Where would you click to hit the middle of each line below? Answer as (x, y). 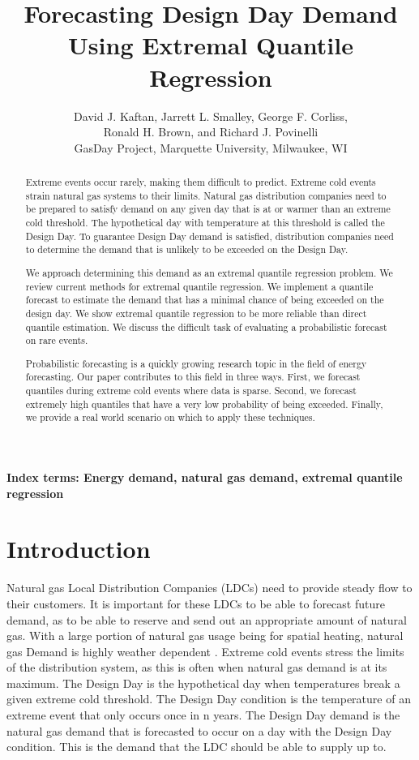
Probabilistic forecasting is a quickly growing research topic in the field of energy (196, 363)
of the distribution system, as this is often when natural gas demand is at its (197, 667)
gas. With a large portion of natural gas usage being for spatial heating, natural (205, 635)
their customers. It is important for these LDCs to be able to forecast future (196, 603)
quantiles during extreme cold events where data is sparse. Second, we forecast (191, 391)
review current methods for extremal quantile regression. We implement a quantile (199, 286)
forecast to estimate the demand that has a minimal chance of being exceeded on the (205, 300)
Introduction (79, 549)
